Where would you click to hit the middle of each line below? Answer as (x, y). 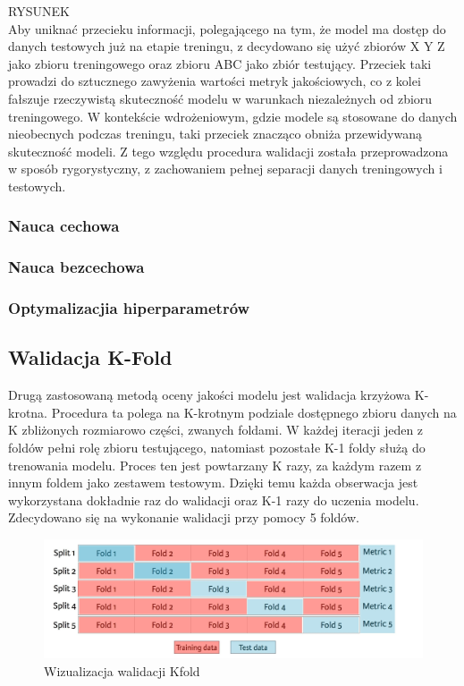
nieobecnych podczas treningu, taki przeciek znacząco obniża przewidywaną (215, 134)
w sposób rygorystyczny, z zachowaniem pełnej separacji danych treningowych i (225, 169)
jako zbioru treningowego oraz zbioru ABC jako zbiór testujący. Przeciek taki (220, 63)
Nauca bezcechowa (76, 267)
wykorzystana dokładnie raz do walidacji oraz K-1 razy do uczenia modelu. (214, 500)
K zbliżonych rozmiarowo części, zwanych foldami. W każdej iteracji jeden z (216, 430)
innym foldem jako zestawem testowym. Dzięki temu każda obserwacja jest (213, 483)
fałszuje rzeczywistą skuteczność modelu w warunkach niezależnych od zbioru (220, 98)
